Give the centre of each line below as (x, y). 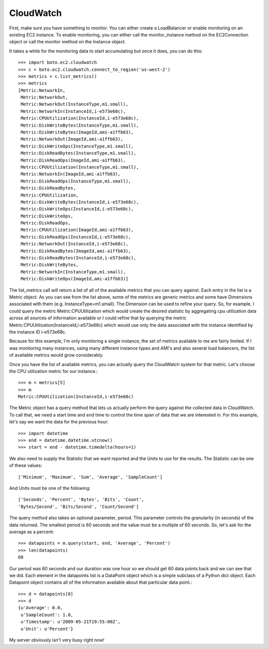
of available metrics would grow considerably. (57, 355)
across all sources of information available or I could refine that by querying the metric (98, 318)
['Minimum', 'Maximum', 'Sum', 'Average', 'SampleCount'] (90, 477)
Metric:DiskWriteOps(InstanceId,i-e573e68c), (77, 209)
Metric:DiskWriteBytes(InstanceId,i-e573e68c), (80, 202)
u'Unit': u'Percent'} (47, 629)
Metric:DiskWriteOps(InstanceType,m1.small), (77, 146)
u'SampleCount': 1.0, (47, 615)
